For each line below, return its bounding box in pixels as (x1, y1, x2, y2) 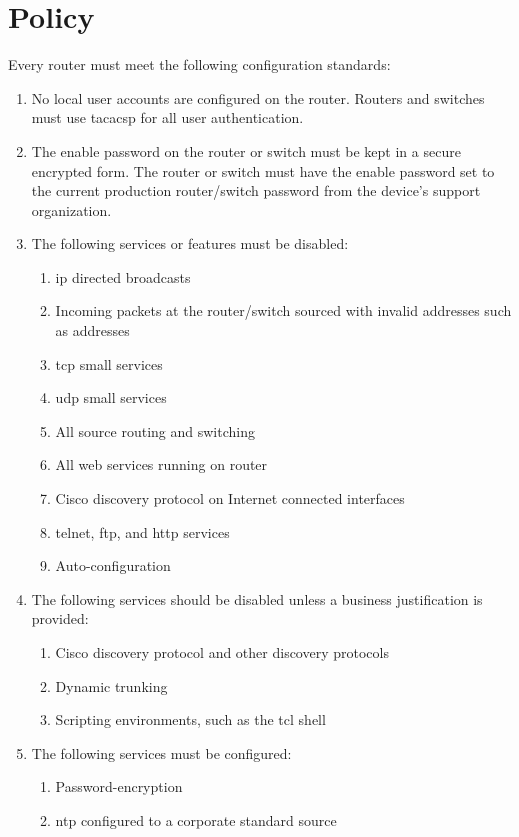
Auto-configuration (55, 555, 171, 576)
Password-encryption (55, 776, 183, 797)
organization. (31, 199, 112, 220)
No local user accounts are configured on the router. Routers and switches (31, 87, 485, 108)
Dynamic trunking (55, 675, 168, 696)
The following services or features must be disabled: (31, 233, 349, 254)
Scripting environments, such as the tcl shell (55, 709, 326, 730)
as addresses (55, 320, 130, 341)
